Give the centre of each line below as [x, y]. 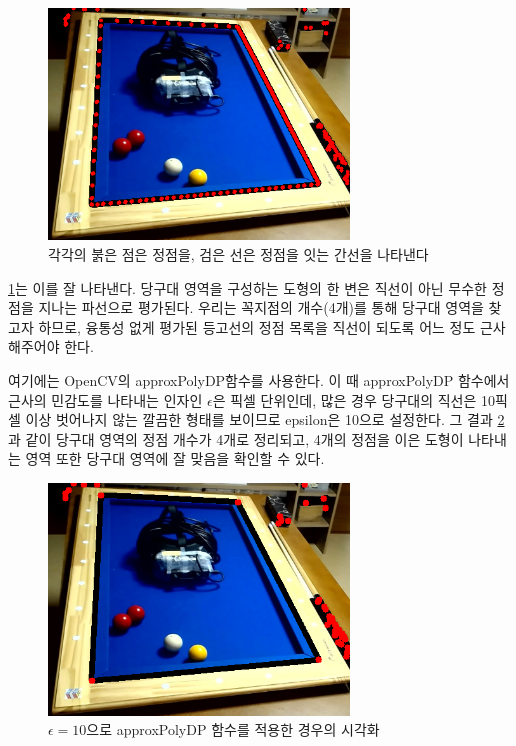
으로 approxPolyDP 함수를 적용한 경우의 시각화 [233, 729]
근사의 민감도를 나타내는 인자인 [105, 399]
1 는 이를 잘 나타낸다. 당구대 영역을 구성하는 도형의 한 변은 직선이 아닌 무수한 [247, 287]
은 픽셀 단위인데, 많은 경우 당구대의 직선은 [344, 399]
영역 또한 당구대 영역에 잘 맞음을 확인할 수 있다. [175, 458]
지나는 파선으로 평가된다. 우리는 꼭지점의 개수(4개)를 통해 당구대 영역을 [261, 307]
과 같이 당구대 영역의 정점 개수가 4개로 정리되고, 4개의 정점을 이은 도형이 [236, 438]
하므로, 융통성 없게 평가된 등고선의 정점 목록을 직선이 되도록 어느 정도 [257, 326]
